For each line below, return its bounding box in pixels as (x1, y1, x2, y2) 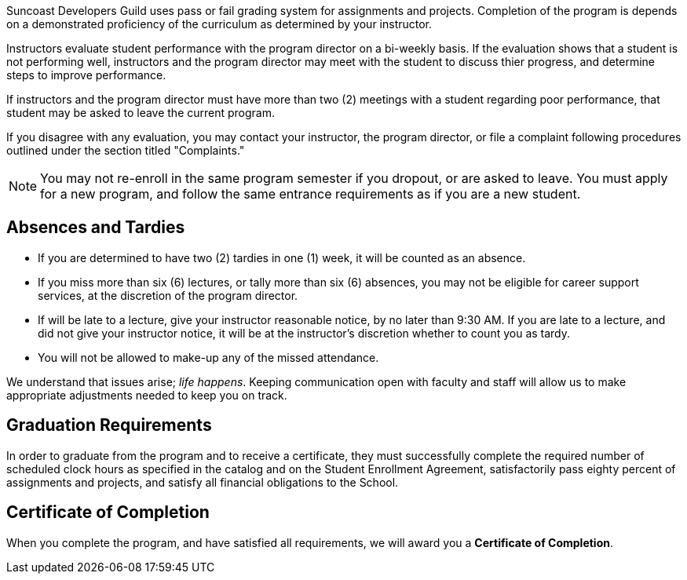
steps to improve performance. (6, 68, 166, 82)
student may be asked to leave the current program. (6, 106, 276, 119)
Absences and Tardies (6, 217, 185, 238)
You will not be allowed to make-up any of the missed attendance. (38, 350, 379, 364)
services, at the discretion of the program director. (38, 288, 298, 302)
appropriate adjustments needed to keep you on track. (6, 388, 287, 402)
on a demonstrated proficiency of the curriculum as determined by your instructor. (6, 17, 433, 31)
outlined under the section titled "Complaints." (6, 144, 245, 157)
